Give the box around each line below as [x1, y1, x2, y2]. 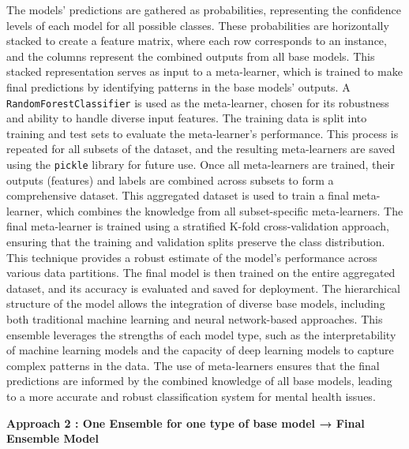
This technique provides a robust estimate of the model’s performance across [6, 249, 377, 265]
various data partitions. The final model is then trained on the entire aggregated [6, 264, 396, 281]
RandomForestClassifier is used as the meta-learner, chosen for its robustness [6, 94, 389, 110]
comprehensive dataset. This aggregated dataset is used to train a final [6, 187, 349, 204]
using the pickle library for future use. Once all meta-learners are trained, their [6, 156, 395, 172]
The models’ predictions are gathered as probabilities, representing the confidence [6, 2, 401, 17]
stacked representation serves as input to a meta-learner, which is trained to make [6, 63, 403, 80]
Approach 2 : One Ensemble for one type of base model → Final [6, 414, 365, 431]
